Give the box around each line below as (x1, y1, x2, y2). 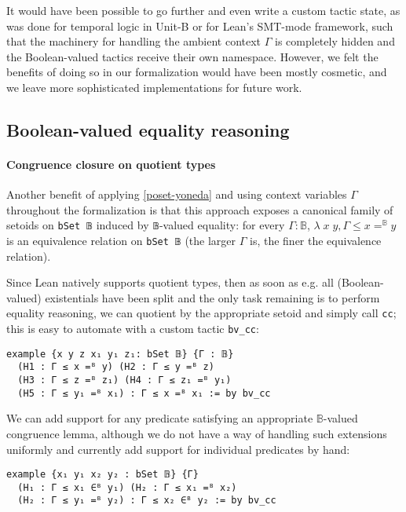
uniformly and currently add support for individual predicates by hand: (6, 441, 350, 457)
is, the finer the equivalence (249, 232, 382, 248)
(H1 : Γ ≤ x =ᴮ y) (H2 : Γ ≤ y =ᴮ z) (17, 361, 214, 373)
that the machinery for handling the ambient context (6, 33, 262, 49)
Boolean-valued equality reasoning (6, 117, 290, 141)
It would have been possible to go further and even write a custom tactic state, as (6, 2, 401, 18)
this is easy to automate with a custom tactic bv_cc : (6, 320, 259, 337)
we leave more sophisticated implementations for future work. (6, 79, 302, 95)
